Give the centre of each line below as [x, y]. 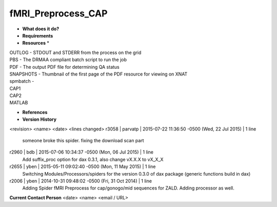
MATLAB [19, 103]
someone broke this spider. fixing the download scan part [83, 141]
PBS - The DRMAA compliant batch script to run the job [68, 60]
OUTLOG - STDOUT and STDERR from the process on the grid [75, 52]
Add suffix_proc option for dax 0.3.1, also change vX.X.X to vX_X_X [93, 159]
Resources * [36, 43]
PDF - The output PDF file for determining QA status [65, 67]
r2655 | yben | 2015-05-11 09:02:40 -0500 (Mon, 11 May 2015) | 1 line [83, 166]
